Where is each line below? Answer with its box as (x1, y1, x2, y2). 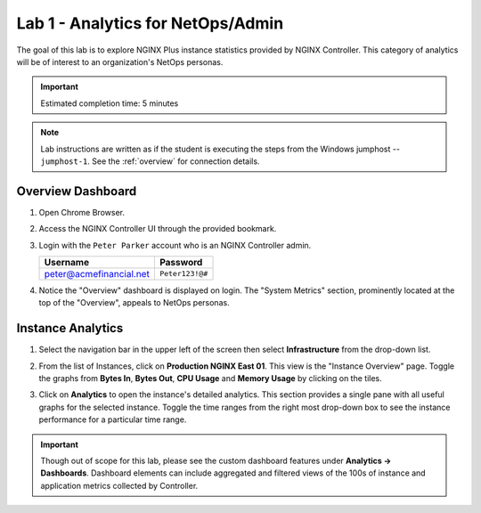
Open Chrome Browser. (38, 207, 125, 217)
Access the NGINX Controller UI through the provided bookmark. (38, 224, 277, 234)
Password (159, 256, 203, 268)
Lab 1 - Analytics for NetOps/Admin (16, 13, 284, 33)
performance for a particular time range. (38, 414, 187, 425)
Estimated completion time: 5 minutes (40, 98, 179, 109)
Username (44, 256, 89, 268)
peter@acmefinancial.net (44, 267, 151, 280)
